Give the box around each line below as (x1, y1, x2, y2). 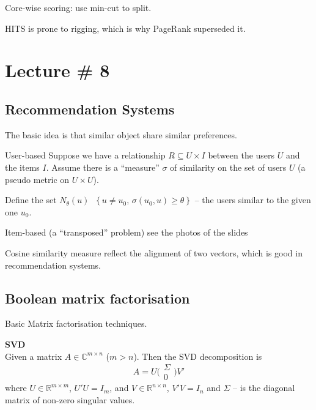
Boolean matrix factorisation (5, 288, 190, 307)
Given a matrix (5, 349, 62, 362)
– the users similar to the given (194, 193, 311, 206)
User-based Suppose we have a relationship (5, 149, 166, 162)
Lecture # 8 (5, 58, 110, 83)
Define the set (5, 193, 57, 206)
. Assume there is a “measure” (46, 160, 160, 173)
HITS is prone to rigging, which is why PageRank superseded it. (5, 21, 246, 34)
